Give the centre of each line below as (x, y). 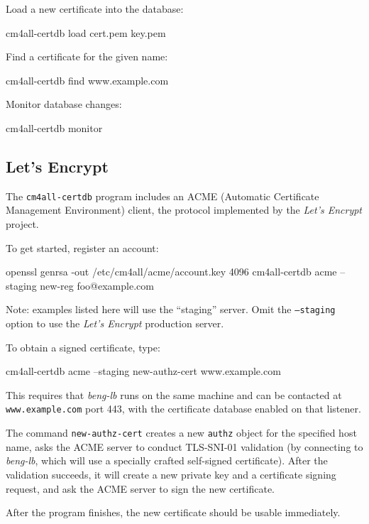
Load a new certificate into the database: (95, 9)
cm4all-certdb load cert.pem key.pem (86, 32)
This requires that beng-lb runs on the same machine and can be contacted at (174, 394)
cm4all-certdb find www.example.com (87, 80)
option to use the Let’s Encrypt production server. (115, 323)
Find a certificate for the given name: (87, 56)
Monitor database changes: (64, 104)
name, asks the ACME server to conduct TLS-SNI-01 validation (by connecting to (184, 446)
